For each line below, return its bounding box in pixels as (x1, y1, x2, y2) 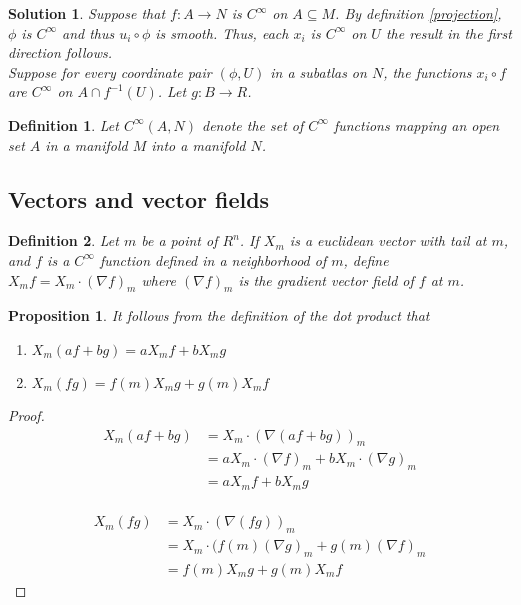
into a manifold (151, 134, 246, 155)
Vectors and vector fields (8, 183, 270, 214)
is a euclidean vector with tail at (289, 230, 487, 251)
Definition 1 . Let (8, 114, 119, 135)
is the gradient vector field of (238, 269, 414, 290)
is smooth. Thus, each (155, 22, 289, 43)
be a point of (141, 230, 218, 251)
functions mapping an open (333, 114, 500, 135)
